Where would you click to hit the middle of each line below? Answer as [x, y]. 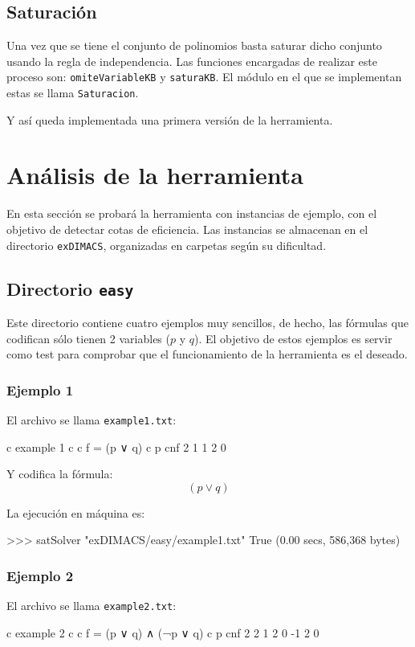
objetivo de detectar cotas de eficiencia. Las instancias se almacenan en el [187, 229]
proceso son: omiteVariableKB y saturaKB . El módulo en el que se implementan [204, 77]
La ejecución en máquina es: [76, 512]
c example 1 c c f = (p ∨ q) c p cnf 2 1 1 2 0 [116, 446]
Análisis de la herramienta [155, 175]
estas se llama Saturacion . [73, 93]
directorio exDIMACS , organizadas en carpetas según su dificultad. [167, 245]
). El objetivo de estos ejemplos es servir [293, 338]
